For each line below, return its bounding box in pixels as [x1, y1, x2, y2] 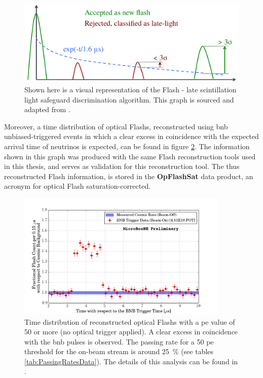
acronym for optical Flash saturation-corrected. [4, 181, 151, 191]
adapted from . [24, 104, 70, 115]
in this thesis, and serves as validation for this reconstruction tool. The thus [4, 161, 240, 171]
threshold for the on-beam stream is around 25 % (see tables [24, 346, 214, 357]
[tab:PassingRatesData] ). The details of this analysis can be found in [24, 356, 238, 366]
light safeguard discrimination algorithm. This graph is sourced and [24, 94, 234, 105]
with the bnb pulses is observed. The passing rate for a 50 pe [24, 336, 214, 347]
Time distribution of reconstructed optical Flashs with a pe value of [24, 316, 235, 327]
